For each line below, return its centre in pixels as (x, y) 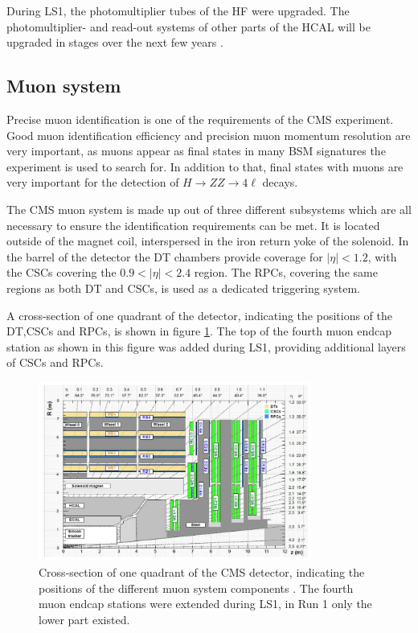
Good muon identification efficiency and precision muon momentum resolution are (209, 135)
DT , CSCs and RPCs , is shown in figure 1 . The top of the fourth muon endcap (199, 331)
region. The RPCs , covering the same (286, 272)
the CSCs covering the (61, 272)
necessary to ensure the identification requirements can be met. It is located (193, 225)
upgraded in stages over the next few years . (115, 42)
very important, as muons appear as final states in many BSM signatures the (196, 151)
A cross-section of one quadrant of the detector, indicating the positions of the (200, 315)
